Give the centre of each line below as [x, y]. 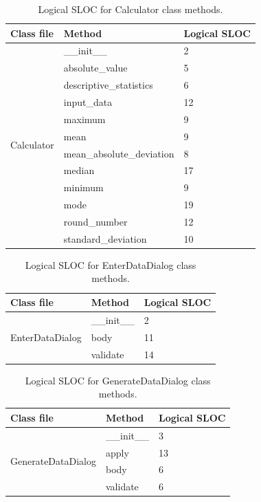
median [79, 170]
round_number [95, 221]
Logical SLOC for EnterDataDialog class [111, 264]
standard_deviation [105, 238]
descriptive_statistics [108, 85]
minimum [83, 187]
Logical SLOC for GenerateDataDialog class [118, 380]
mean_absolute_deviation [119, 153]
